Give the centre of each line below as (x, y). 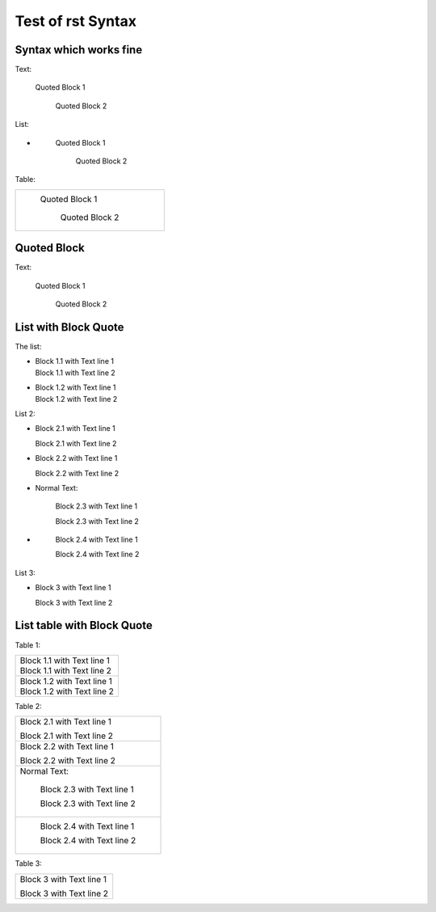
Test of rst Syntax (76, 21)
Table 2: (28, 706)
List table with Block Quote (84, 625)
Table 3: (28, 863)
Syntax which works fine (79, 50)
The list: (28, 346)
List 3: (25, 572)
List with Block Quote (69, 327)
